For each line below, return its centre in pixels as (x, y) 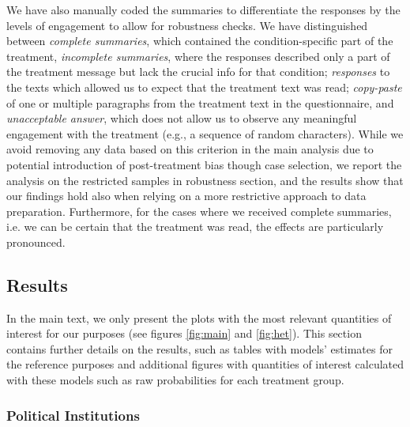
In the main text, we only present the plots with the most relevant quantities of (199, 317)
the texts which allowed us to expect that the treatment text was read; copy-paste (204, 87)
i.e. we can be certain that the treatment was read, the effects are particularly (195, 227)
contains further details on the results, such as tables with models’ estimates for (199, 348)
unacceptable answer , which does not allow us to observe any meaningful (182, 118)
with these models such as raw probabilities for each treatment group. (175, 380)
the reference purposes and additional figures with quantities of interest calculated (205, 364)
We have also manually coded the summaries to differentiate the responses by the (203, 9)
